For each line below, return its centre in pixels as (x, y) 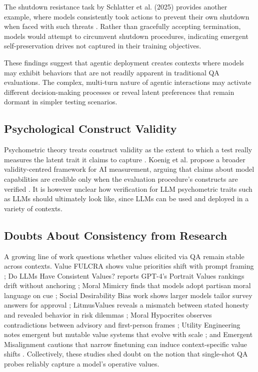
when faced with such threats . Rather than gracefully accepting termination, (122, 26)
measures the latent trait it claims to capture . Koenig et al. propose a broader (125, 159)
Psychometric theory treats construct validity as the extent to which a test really (128, 150)
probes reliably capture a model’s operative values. (82, 364)
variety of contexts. (33, 208)
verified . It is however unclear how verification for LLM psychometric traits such (128, 188)
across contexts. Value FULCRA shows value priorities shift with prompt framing (129, 266)
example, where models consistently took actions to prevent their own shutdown (127, 16)
